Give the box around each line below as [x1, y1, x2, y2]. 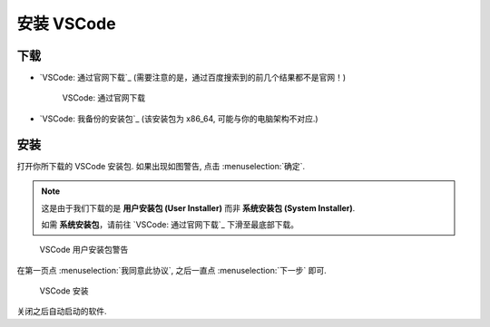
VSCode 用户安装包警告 [39, 245, 129, 255]
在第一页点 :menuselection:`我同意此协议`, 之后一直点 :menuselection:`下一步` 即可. [16, 264, 327, 275]
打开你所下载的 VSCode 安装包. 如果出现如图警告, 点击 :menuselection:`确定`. [16, 160, 306, 171]
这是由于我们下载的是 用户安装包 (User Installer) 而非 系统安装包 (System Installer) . [41, 202, 356, 213]
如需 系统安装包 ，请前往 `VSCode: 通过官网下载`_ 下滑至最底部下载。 [41, 218, 299, 230]
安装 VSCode [16, 14, 117, 34]
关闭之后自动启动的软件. [16, 306, 108, 317]
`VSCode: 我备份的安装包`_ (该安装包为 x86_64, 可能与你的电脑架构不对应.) [39, 113, 318, 124]
